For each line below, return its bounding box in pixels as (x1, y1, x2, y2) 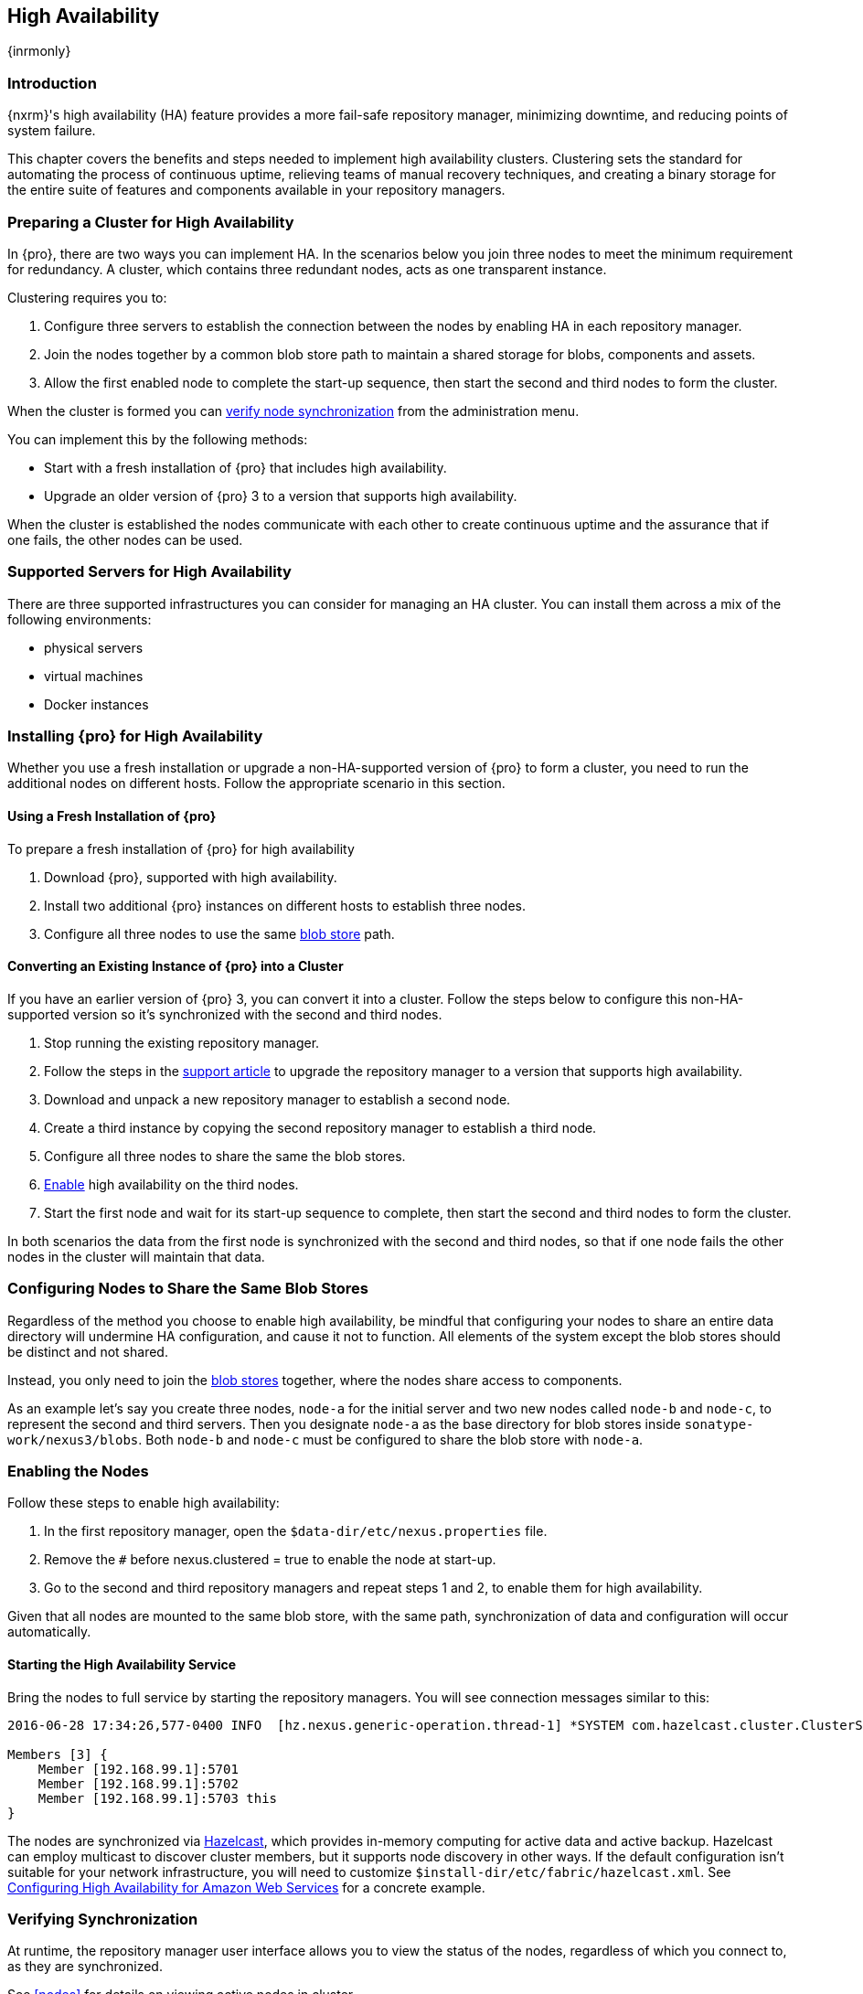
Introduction (7, 73, 97, 92)
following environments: (7, 611, 152, 627)
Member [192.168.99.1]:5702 (37, 1775, 239, 1791)
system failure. (7, 123, 96, 139)
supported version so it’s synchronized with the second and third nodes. (7, 1006, 442, 1022)
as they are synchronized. (7, 1958, 163, 1975)
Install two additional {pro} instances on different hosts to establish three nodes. (44, 897, 526, 913)
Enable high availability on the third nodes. (44, 1176, 299, 1192)
